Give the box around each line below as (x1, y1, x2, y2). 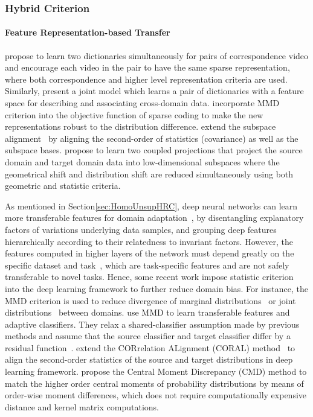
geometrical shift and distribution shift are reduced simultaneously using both (5, 167, 294, 180)
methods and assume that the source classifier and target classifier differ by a (5, 329, 291, 342)
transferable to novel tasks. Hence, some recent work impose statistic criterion (5, 270, 294, 283)
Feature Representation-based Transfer (5, 26, 170, 39)
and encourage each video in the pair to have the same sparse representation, (5, 61, 290, 74)
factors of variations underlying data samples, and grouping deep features (5, 223, 277, 235)
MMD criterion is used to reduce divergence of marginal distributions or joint (5, 294, 296, 307)
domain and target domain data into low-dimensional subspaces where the (5, 155, 280, 168)
